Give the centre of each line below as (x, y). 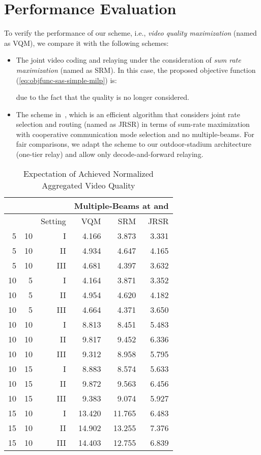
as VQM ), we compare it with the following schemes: (86, 43)
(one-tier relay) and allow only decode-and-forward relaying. (110, 154)
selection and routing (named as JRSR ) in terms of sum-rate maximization (133, 124)
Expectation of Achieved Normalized (88, 173)
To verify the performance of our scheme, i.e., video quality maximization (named (130, 33)
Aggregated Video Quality (89, 185)
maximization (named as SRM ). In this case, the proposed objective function (136, 70)
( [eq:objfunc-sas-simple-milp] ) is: (66, 80)
